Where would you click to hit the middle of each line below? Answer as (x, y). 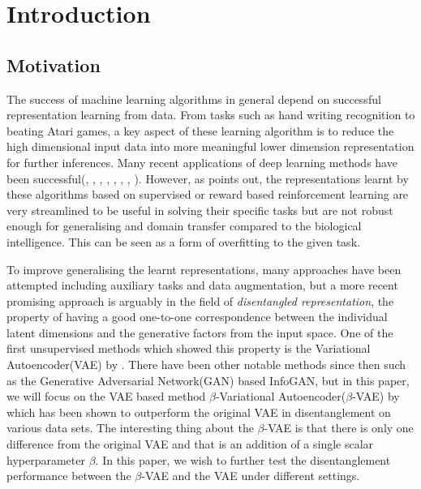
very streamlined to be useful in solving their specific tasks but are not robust (200, 210)
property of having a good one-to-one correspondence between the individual (197, 317)
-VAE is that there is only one (339, 428)
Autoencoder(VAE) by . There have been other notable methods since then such (206, 365)
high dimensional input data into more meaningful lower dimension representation (210, 146)
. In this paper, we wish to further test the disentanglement (243, 459)
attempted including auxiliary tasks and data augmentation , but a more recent (202, 285)
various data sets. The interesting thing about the (130, 428)
